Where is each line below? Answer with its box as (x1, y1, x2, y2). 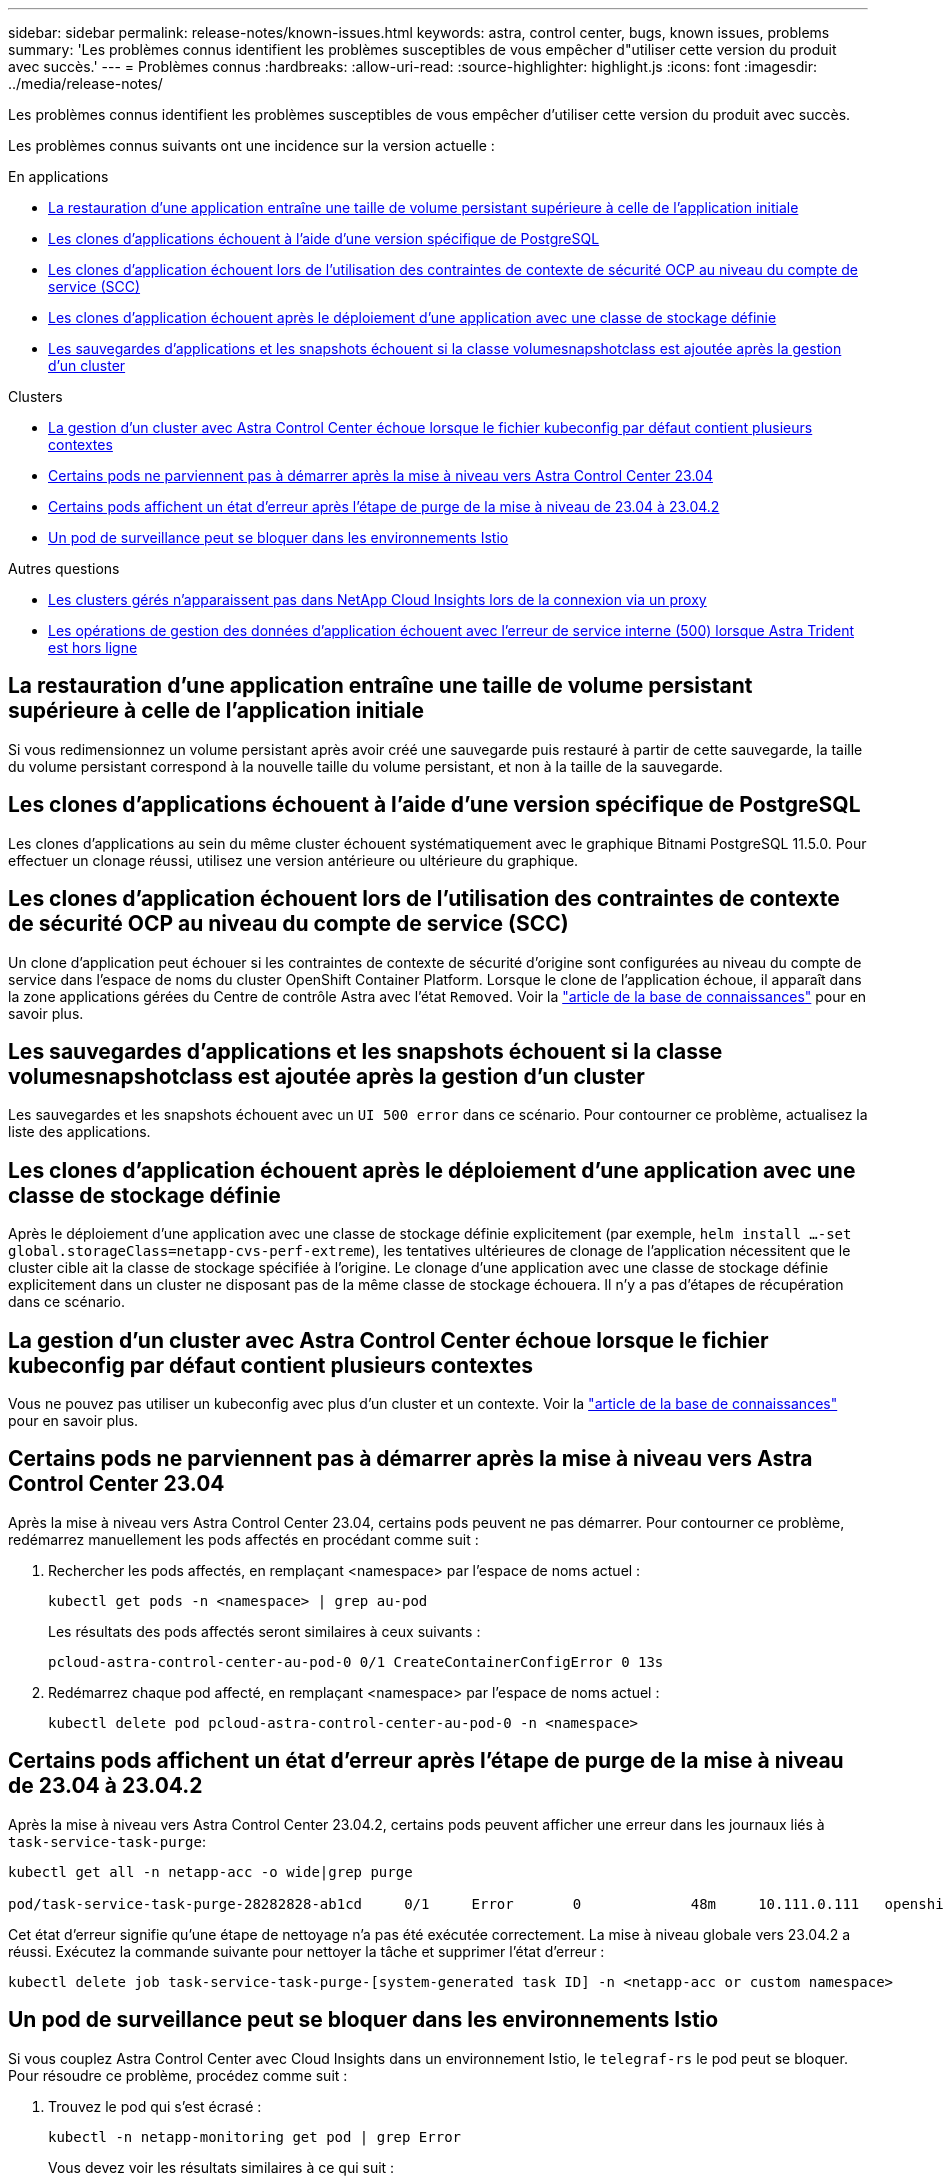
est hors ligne (48, 639, 138, 656)
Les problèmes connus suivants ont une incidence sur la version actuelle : (8, 137, 495, 154)
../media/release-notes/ (8, 75, 163, 92)
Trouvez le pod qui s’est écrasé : (48, 2097, 262, 2115)
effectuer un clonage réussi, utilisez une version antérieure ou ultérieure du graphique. (8, 851, 579, 869)
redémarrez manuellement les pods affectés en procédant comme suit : (8, 1530, 479, 1548)
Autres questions (8, 560, 120, 577)
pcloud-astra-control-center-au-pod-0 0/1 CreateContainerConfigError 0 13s (48, 1653, 664, 1670)
